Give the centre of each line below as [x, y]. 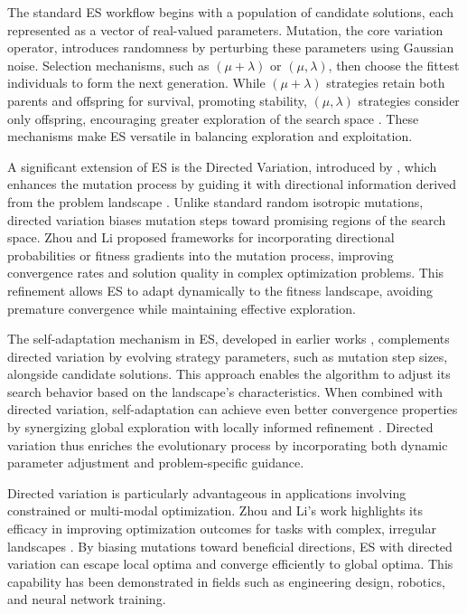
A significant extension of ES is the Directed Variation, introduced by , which [222, 166]
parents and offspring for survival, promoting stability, [157, 100]
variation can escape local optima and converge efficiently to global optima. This [230, 564]
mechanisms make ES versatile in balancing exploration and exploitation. [210, 136]
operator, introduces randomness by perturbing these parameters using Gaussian [231, 47]
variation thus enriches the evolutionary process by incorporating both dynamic [228, 444]
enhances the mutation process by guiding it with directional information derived [232, 184]
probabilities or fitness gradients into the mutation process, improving [201, 255]
